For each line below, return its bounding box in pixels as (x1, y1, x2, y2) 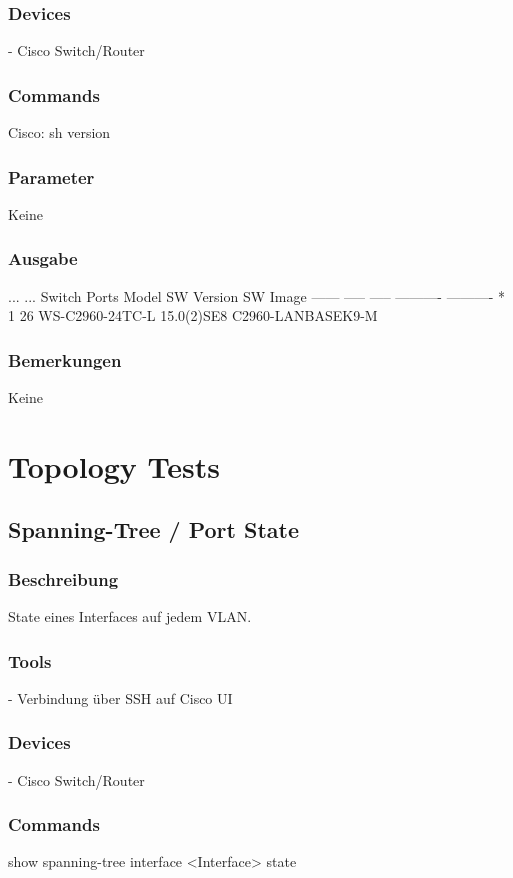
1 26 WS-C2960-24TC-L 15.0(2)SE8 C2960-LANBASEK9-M (8, 305, 378, 326)
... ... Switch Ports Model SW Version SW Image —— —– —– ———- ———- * (8, 285, 506, 306)
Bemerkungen (8, 347, 122, 372)
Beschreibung (8, 566, 119, 591)
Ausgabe (8, 246, 78, 271)
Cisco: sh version (8, 122, 111, 143)
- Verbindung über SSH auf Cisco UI (8, 687, 233, 708)
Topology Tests (8, 445, 220, 486)
